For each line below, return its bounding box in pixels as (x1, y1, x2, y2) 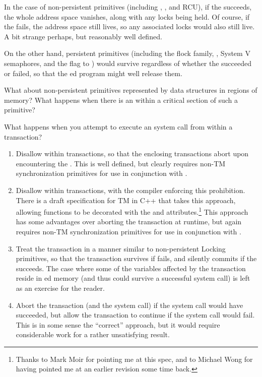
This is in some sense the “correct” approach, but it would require (16, 319, 220, 330)
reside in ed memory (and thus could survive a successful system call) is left (16, 273, 250, 283)
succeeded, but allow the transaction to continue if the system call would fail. (16, 309, 255, 320)
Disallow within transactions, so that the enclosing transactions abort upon (16, 148, 249, 159)
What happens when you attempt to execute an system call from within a (4, 121, 233, 132)
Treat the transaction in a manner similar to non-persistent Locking (16, 243, 226, 254)
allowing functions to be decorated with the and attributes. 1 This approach (16, 205, 248, 217)
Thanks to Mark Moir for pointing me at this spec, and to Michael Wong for (16, 353, 253, 364)
